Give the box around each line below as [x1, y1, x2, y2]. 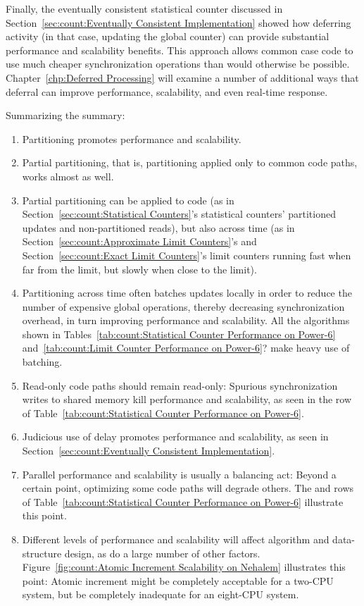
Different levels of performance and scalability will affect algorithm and [22, 532, 330, 546]
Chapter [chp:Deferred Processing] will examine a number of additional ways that [6, 70, 359, 85]
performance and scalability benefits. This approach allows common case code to [6, 42, 353, 57]
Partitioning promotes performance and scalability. [22, 131, 241, 146]
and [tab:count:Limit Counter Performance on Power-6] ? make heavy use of [22, 340, 350, 355]
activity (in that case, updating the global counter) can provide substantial [6, 29, 330, 44]
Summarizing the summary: [6, 108, 125, 123]
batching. [22, 354, 63, 369]
